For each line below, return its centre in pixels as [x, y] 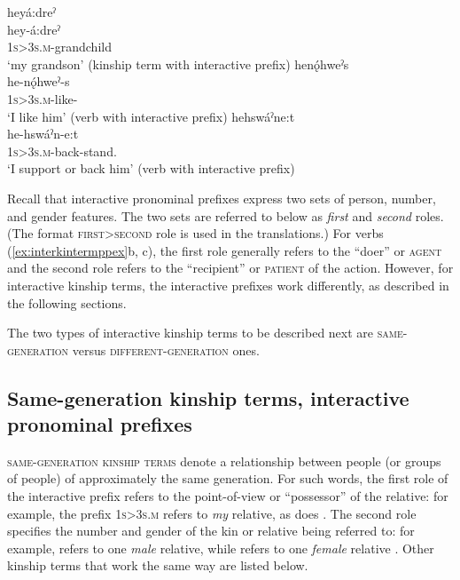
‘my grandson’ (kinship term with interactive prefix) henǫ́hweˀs [178, 64]
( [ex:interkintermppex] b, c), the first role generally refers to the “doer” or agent [225, 250]
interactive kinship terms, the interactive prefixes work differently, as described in [228, 285]
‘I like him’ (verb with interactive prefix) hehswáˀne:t [151, 116]
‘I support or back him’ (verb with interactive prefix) [151, 168]
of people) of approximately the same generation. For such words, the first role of [228, 478]
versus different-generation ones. [166, 350]
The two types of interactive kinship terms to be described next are [191, 333]
